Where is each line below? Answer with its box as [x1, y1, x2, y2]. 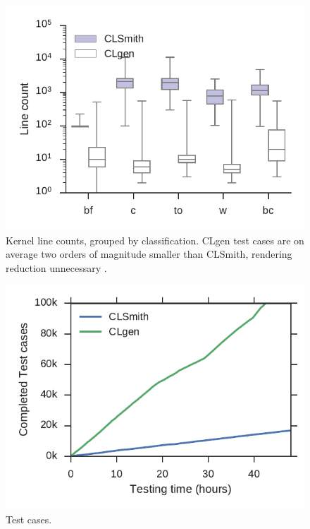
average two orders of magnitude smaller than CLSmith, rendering [6, 246, 292, 261]
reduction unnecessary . [6, 260, 107, 275]
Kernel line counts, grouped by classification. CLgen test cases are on [6, 232, 304, 247]
